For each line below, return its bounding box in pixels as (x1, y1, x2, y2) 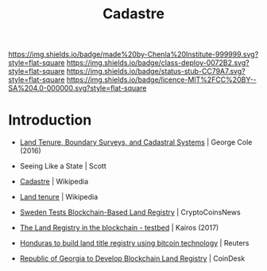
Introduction (8, 111, 92, 130)
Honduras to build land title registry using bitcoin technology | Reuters (19, 238, 250, 248)
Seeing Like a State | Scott (19, 161, 107, 171)
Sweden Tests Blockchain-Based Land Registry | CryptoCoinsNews (19, 207, 241, 217)
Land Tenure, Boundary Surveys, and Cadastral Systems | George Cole (19, 137, 253, 147)
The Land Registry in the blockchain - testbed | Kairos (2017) (19, 223, 219, 233)
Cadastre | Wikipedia (19, 176, 89, 187)
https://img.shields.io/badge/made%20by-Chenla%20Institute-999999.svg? (8, 49, 259, 60)
